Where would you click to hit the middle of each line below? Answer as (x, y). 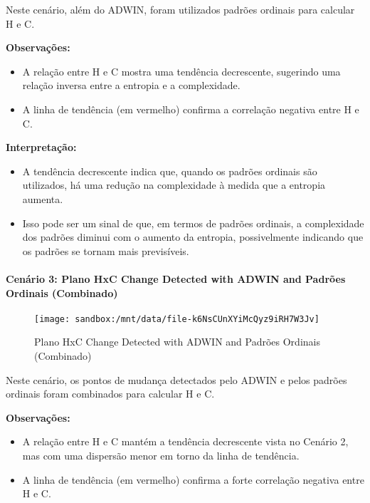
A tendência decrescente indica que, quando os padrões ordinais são (170, 171)
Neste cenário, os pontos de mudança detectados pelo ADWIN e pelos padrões (176, 379)
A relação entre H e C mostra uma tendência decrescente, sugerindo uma (181, 71)
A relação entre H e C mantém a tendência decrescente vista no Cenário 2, (185, 441)
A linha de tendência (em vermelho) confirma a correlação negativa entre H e (191, 109)
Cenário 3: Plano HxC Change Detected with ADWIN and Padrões (176, 278)
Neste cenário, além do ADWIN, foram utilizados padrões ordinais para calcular (180, 9)
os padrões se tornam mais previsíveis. (106, 250)
